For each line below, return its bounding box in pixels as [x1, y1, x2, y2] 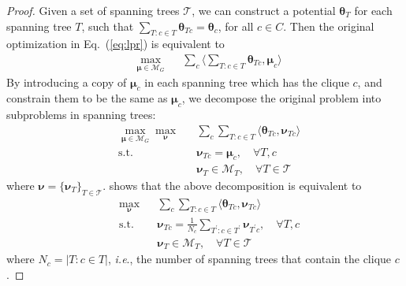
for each [354, 2, 393, 18]
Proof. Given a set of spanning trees [6, 2, 180, 18]
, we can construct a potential [192, 2, 336, 18]
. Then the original [283, 17, 374, 34]
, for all [218, 17, 254, 34]
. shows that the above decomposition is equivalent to [102, 176, 362, 193]
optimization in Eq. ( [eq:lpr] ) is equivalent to [6, 35, 225, 52]
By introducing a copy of [6, 73, 127, 90]
